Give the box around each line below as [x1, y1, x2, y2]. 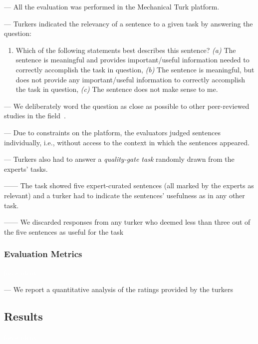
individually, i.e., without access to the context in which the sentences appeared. [4, 137, 250, 147]
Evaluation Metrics [4, 248, 82, 260]
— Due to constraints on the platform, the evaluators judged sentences [4, 127, 221, 137]
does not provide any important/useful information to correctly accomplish [15, 74, 246, 84]
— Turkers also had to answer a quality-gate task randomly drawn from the [4, 154, 235, 164]
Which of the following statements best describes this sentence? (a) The [15, 44, 236, 55]
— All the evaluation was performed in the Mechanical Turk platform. [4, 1, 220, 11]
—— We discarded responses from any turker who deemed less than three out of [4, 217, 251, 227]
